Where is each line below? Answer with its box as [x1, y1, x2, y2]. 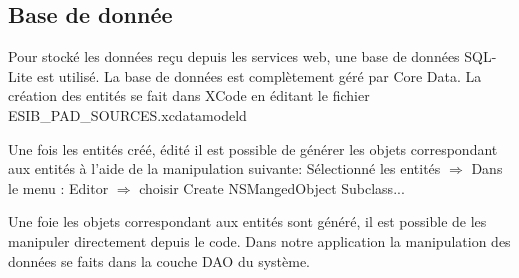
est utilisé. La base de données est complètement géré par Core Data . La [36, 65, 482, 86]
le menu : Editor [8, 177, 109, 198]
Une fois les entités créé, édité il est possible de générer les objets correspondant [8, 138, 498, 159]
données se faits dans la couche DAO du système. [8, 250, 310, 271]
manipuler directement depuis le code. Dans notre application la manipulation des [8, 230, 511, 251]
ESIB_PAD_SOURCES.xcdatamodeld [8, 104, 247, 125]
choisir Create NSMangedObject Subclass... [139, 177, 405, 198]
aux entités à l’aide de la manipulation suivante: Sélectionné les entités [8, 158, 441, 179]
